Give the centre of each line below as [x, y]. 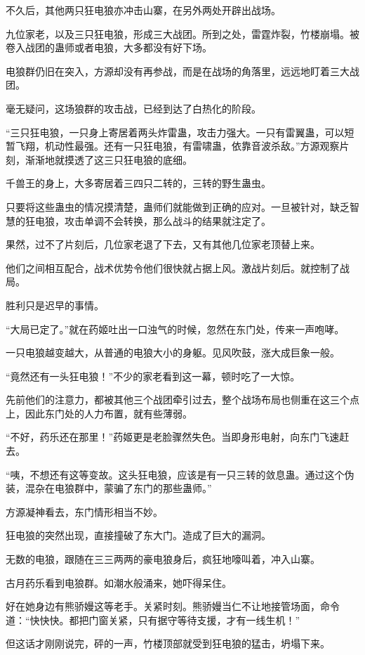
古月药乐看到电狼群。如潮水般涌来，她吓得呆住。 [119, 582]
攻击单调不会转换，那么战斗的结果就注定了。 [167, 220]
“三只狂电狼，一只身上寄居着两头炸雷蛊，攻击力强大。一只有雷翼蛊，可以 [175, 132]
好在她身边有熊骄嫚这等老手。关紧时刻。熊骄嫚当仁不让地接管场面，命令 [173, 606]
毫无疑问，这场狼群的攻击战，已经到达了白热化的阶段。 [133, 108]
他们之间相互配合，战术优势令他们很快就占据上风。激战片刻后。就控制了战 [178, 267]
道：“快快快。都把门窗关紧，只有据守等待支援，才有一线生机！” [153, 620]
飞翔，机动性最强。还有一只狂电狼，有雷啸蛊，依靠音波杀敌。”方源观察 [177, 146]
